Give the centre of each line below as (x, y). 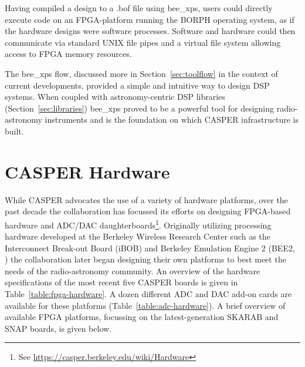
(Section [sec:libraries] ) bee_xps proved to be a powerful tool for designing (140, 108)
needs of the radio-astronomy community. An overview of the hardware (133, 270)
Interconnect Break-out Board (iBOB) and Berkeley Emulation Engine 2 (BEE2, (150, 248)
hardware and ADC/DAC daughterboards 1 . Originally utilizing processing (138, 224)
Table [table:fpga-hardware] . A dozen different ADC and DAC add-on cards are (148, 294)
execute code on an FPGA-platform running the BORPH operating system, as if (150, 19)
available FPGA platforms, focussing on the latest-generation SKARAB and (142, 317)
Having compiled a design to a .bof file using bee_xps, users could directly (139, 8)
